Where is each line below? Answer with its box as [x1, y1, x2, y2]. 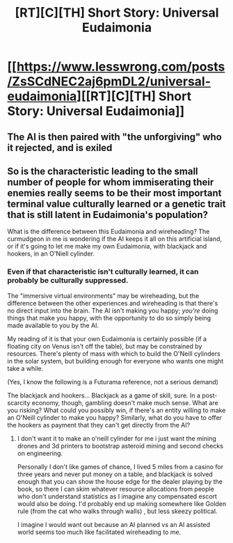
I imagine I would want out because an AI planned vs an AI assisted [17, 520, 211, 528]
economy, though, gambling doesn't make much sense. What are [31, 398, 218, 407]
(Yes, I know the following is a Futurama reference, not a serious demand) [7, 377, 219, 386]
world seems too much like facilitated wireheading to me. [17, 528, 182, 536]
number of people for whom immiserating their [7, 176, 214, 188]
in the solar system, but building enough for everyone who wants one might [7, 356, 224, 365]
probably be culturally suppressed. [7, 276, 129, 285]
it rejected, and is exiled [7, 141, 113, 154]
